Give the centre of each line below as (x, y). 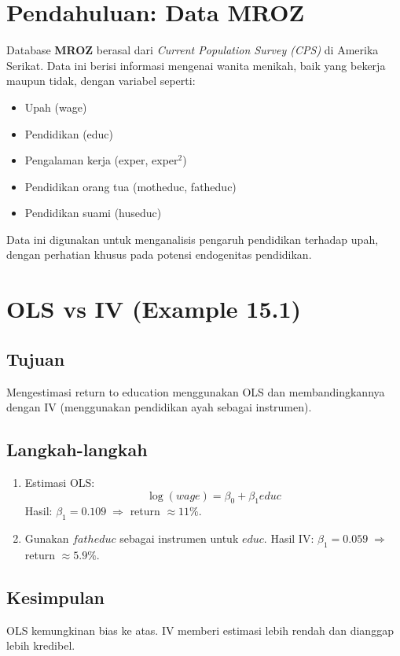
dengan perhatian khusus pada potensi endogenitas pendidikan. (159, 254)
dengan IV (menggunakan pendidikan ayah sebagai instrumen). (159, 407)
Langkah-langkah (77, 450)
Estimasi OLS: (60, 483)
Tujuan (36, 358)
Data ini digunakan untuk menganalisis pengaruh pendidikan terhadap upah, (193, 239)
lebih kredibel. (41, 645)
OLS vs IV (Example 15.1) (154, 309)
